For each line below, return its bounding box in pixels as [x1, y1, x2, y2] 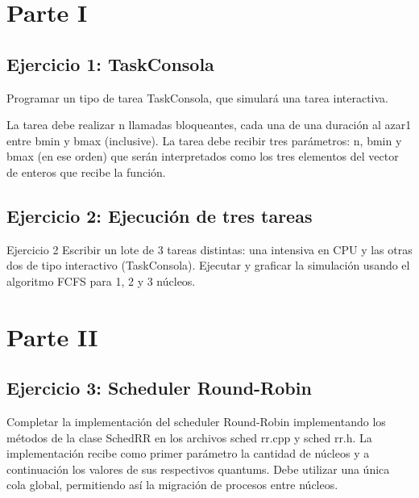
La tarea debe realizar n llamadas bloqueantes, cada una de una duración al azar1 [6, 116, 412, 133]
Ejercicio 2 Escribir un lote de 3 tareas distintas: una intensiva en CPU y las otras [6, 241, 413, 257]
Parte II [6, 320, 98, 353]
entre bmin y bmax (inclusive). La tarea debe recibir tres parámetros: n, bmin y [6, 132, 402, 149]
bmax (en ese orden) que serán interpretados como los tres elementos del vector [6, 148, 399, 165]
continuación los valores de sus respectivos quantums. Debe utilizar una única [6, 460, 390, 477]
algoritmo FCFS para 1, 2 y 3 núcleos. [6, 272, 196, 289]
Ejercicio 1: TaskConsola [6, 51, 214, 76]
